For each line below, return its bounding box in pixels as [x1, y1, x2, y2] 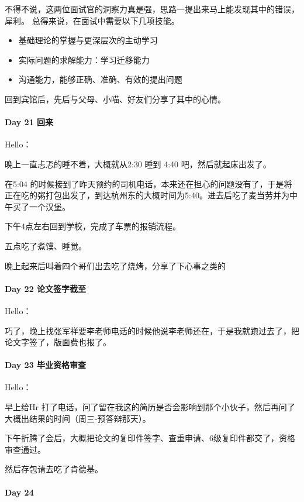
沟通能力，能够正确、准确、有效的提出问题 [18, 73, 182, 85]
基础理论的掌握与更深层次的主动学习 [18, 34, 158, 46]
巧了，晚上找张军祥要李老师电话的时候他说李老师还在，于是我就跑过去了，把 [5, 324, 299, 336]
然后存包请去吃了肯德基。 [5, 463, 103, 475]
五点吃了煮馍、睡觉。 [5, 239, 87, 252]
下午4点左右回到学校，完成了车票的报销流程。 [5, 220, 181, 232]
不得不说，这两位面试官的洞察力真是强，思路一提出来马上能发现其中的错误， [5, 3, 299, 15]
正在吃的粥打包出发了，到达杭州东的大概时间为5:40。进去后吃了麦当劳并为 [5, 189, 289, 201]
